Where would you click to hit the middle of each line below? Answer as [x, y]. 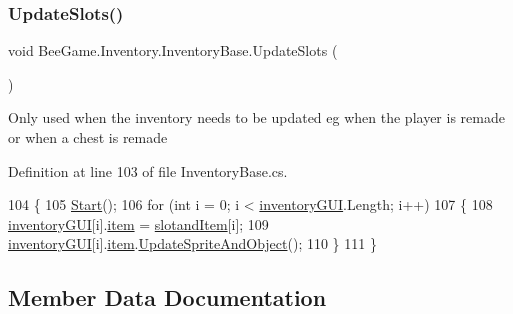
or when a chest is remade [88, 137]
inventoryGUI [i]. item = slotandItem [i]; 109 [138, 223]
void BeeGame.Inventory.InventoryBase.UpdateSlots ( [173, 50]
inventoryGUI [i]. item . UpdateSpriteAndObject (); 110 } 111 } [192, 243]
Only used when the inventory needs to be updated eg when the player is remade [256, 117]
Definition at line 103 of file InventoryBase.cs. [148, 170]
